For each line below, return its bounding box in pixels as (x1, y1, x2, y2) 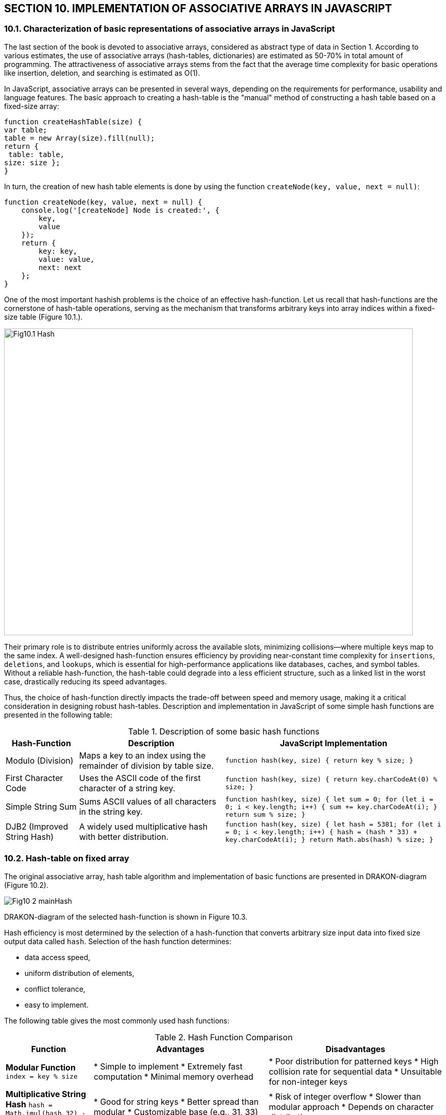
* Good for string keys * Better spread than (93, 1096, 259, 1107)
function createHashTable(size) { (4, 117, 142, 126)
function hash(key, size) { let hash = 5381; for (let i (225, 820, 441, 828)
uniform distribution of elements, (25, 968, 134, 977)
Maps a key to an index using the (79, 750, 206, 761)
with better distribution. (79, 832, 169, 842)
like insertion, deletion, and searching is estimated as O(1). (4, 68, 200, 77)
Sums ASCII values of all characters (79, 796, 217, 807)
